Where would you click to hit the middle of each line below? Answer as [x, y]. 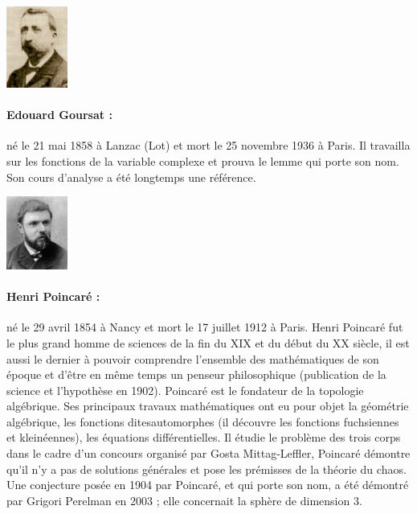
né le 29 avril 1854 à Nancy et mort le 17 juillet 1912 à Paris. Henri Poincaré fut [205, 327]
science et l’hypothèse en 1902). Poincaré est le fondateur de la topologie [185, 390]
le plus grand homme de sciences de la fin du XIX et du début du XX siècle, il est [208, 342]
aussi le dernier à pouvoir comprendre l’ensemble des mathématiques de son [193, 358]
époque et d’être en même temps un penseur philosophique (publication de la [196, 374]
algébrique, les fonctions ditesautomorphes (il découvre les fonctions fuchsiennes [203, 421]
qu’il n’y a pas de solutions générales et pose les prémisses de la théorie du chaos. [206, 469]
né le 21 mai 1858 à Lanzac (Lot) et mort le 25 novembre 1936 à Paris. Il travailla [208, 145]
